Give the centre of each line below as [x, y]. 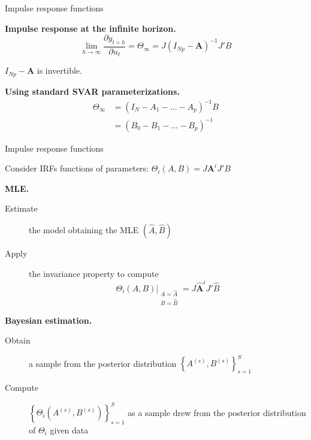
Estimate [21, 208]
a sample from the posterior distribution [103, 363]
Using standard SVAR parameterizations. [92, 91]
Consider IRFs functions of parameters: [77, 168]
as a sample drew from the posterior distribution [217, 412]
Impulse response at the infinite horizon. [90, 28]
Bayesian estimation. [49, 320]
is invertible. [59, 70]
